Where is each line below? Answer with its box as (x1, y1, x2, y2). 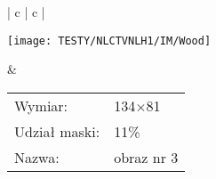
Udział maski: (14, 120, 100, 142)
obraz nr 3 (114, 146, 179, 167)
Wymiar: (14, 94, 68, 116)
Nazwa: (14, 146, 60, 167)
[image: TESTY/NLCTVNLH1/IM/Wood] (7, 34, 212, 47)
